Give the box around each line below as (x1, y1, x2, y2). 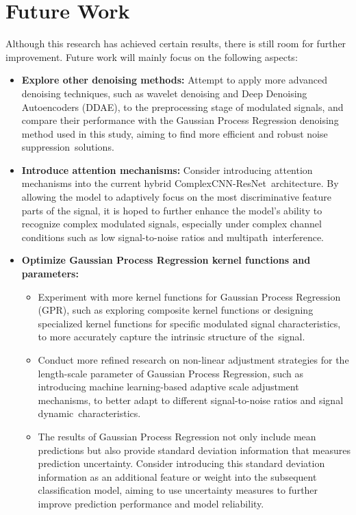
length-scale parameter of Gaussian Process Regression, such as (38, 366, 304, 380)
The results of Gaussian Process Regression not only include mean (38, 429, 316, 443)
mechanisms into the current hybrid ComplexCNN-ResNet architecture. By (21, 176, 339, 190)
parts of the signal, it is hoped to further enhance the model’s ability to (21, 203, 322, 217)
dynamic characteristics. (38, 406, 141, 420)
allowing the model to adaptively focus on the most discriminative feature (21, 190, 331, 204)
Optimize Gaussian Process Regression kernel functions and (21, 253, 311, 267)
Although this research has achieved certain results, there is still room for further (5, 36, 346, 51)
